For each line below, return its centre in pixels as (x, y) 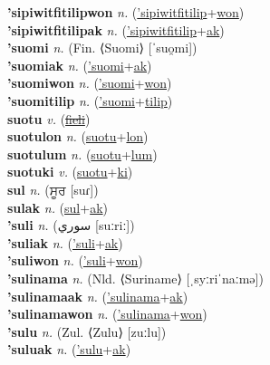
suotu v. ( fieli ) (49, 118)
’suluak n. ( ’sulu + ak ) (69, 349)
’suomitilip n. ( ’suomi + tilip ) (90, 100)
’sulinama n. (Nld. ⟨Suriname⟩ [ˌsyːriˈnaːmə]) (135, 278)
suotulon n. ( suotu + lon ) (78, 136)
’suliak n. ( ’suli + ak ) (65, 242)
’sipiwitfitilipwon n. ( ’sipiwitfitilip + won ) (126, 12)
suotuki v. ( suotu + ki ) (70, 172)
